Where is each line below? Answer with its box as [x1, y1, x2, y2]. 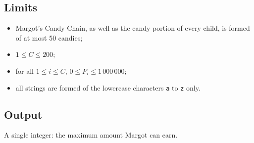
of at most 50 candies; [15, 32, 83, 43]
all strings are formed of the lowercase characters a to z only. [15, 82, 201, 93]
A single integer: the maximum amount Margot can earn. [4, 130, 178, 140]
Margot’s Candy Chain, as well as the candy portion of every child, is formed [15, 23, 250, 33]
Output [4, 106, 43, 122]
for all [15, 65, 34, 76]
